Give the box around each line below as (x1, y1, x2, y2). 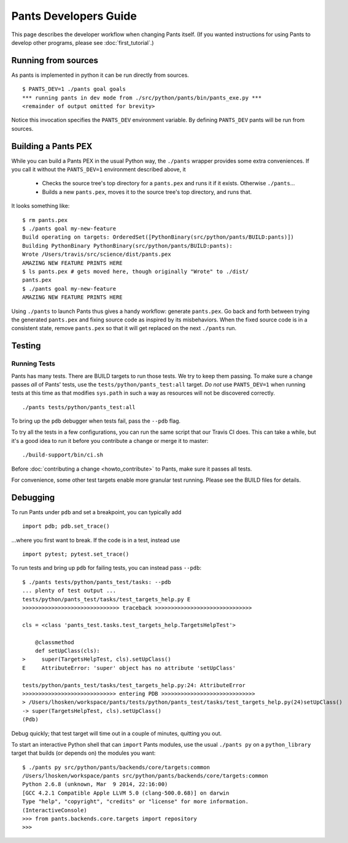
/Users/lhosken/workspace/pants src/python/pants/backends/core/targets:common (22, 772, 268, 779)
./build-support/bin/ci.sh (22, 452, 104, 458)
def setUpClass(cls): (34, 647, 101, 654)
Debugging (11, 492, 55, 502)
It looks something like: (11, 202, 70, 210)
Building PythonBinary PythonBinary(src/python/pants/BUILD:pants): (22, 242, 233, 249)
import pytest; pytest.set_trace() (22, 551, 130, 558)
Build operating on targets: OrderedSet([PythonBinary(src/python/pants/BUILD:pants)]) (22, 234, 295, 241)
